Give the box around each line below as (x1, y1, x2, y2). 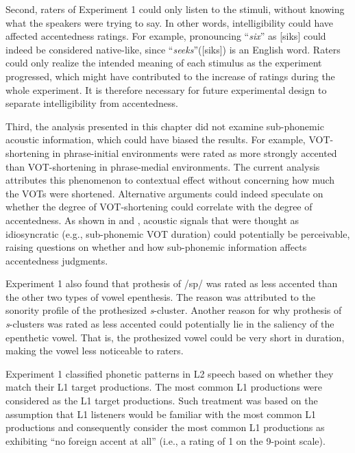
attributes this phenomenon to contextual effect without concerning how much (5, 173, 335, 187)
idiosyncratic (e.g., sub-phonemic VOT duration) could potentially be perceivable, (5, 226, 350, 241)
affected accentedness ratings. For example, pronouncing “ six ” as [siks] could (5, 29, 326, 43)
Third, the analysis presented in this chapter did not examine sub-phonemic (5, 119, 324, 133)
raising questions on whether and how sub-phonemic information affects (5, 240, 307, 254)
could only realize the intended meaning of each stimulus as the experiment (5, 56, 322, 70)
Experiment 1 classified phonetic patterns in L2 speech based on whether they (5, 366, 334, 380)
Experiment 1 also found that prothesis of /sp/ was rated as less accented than (5, 276, 338, 291)
